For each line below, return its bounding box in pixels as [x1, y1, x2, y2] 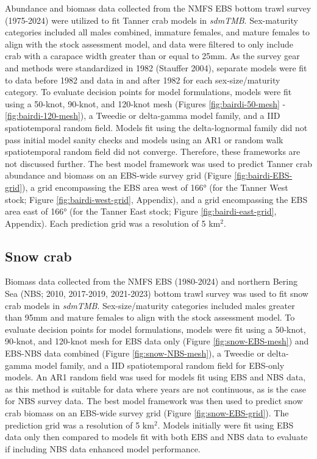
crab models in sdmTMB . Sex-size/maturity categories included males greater [5, 299, 295, 311]
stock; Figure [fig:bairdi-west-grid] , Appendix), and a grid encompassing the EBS [5, 193, 308, 205]
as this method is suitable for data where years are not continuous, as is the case [5, 382, 306, 395]
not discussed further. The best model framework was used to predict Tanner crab [5, 157, 312, 169]
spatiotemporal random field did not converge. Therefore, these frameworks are [5, 145, 301, 158]
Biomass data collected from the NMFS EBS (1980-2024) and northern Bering [5, 275, 298, 288]
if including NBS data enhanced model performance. [5, 442, 201, 455]
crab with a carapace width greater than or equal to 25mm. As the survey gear [5, 49, 300, 62]
